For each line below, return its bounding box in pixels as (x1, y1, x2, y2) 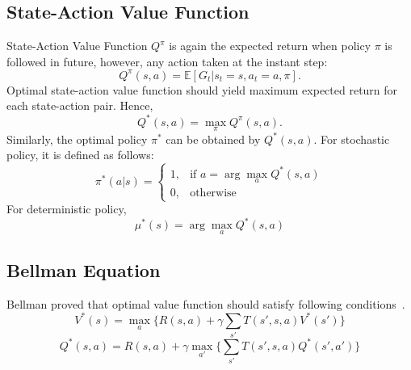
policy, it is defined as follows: (6, 146, 154, 163)
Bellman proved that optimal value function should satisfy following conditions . (6, 295, 405, 312)
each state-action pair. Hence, (6, 97, 153, 114)
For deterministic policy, (6, 200, 127, 217)
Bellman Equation (6, 257, 161, 282)
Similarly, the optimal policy (6, 130, 148, 147)
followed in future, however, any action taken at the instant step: (6, 53, 328, 69)
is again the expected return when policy (169, 37, 371, 54)
